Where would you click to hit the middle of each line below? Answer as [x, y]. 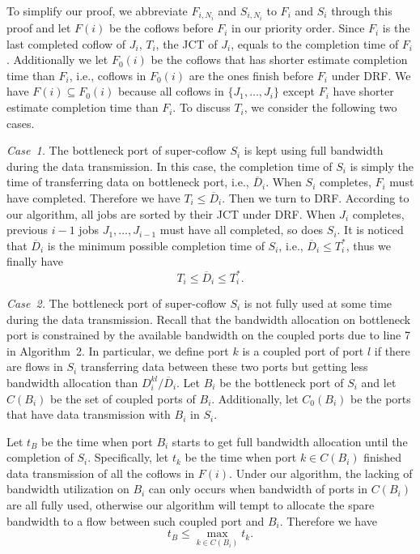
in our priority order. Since [298, 28]
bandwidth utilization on [68, 489]
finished [382, 457]
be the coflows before [161, 28]
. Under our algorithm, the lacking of [321, 473]
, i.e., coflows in [108, 75]
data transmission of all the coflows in [101, 473]
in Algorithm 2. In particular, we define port [118, 350]
